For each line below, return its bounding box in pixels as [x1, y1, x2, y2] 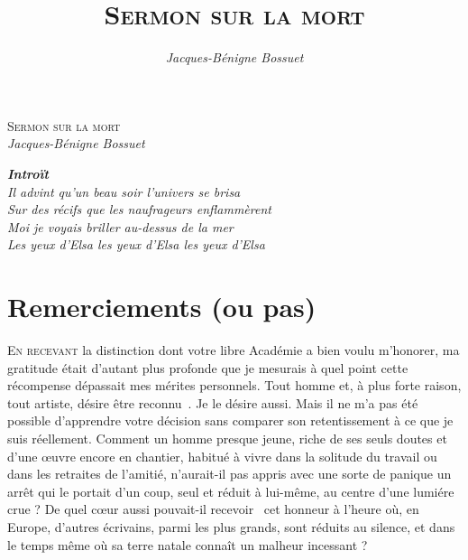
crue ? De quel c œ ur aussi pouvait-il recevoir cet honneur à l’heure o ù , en [7, 499, 419, 518]
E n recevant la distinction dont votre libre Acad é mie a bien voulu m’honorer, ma [7, 341, 460, 359]
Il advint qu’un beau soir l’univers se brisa [7, 182, 241, 201]
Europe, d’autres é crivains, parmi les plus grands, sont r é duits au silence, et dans [7, 517, 455, 536]
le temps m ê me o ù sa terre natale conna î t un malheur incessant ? [7, 535, 368, 554]
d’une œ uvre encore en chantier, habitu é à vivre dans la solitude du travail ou [7, 446, 437, 465]
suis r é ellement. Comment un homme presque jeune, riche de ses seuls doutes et [7, 428, 447, 447]
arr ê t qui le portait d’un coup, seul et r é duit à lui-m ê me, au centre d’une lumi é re [7, 481, 454, 500]
